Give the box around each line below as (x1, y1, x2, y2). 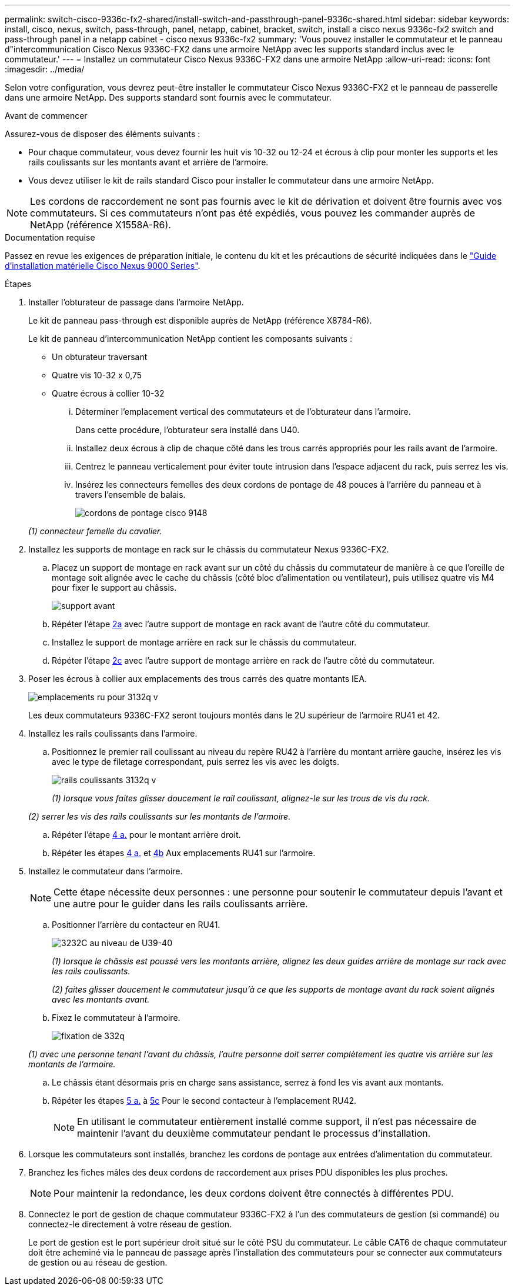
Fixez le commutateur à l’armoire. (52, 1013, 180, 1023)
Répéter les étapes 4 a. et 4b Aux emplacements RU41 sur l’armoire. (52, 848, 316, 858)
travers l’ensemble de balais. (75, 490, 186, 500)
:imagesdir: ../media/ (5, 64, 85, 74)
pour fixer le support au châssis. (52, 582, 177, 592)
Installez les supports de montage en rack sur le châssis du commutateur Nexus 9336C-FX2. (28, 544, 389, 554)
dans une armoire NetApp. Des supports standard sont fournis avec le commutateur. (5, 92, 332, 102)
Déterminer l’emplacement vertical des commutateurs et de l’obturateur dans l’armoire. (75, 407, 411, 417)
